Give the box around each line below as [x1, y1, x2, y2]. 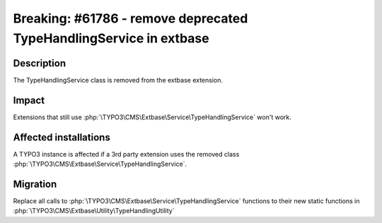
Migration [13, 178, 57, 190]
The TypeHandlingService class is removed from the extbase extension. [13, 76, 223, 84]
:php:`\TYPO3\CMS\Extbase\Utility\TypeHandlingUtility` [13, 207, 175, 215]
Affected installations [13, 131, 111, 143]
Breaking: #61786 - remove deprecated [13, 11, 248, 26]
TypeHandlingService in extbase [13, 30, 209, 46]
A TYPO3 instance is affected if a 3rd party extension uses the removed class [13, 150, 240, 158]
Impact [13, 94, 45, 106]
